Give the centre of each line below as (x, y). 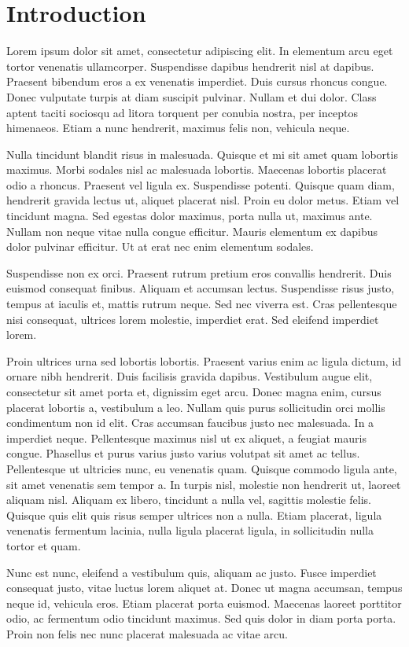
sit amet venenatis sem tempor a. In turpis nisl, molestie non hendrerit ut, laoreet (204, 484)
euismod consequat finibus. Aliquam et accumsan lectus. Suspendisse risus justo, (201, 288)
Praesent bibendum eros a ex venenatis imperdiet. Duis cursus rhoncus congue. (197, 81)
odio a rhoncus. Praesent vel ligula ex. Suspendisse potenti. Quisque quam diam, (201, 184)
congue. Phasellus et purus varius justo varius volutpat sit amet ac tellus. (183, 453)
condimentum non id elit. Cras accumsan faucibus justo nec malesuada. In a (190, 423)
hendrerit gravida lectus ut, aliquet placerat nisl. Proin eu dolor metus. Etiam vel (203, 200)
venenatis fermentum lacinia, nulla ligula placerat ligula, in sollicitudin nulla (190, 530)
